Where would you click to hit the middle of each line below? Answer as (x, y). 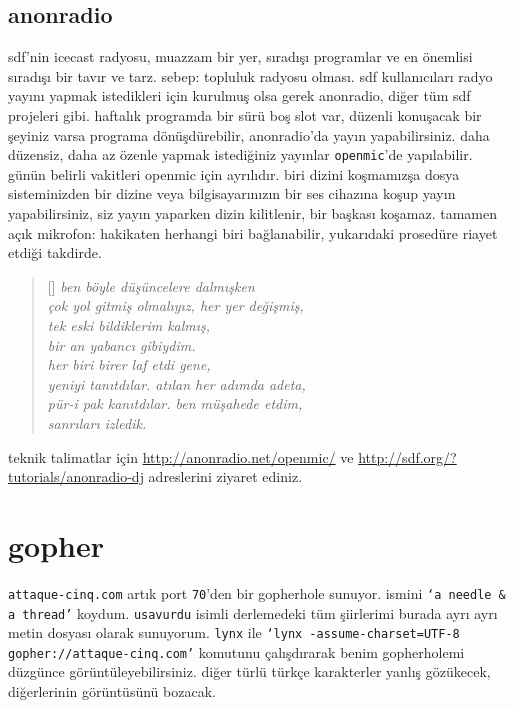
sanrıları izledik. (97, 422)
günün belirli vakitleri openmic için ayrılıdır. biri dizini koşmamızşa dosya (234, 173)
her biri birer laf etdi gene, (129, 364)
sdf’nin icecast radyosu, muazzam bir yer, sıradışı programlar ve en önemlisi (240, 56)
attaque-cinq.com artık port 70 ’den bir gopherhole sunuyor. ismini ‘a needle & (257, 592)
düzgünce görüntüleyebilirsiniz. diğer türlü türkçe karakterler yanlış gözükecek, (249, 671)
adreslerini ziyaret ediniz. (225, 476)
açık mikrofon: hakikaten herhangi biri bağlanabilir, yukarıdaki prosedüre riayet (253, 232)
